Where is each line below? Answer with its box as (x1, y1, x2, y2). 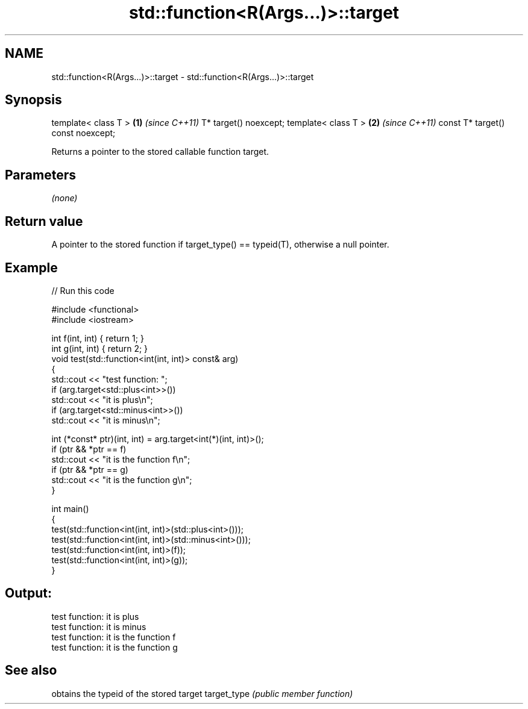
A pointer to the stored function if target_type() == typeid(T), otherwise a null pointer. (51, 239, 389, 250)
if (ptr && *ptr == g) (51, 464, 128, 475)
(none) (51, 193, 78, 204)
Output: (5, 586, 52, 601)
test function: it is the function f (51, 631, 176, 642)
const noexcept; (51, 128, 116, 139)
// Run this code (51, 285, 115, 296)
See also (5, 663, 57, 678)
